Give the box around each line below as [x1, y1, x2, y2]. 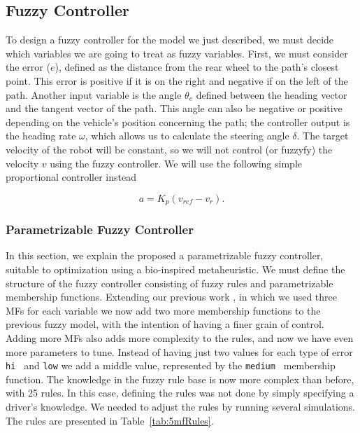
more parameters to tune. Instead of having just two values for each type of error [6, 344, 353, 359]
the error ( [6, 60, 50, 74]
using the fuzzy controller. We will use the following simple [50, 156, 302, 170]
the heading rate [6, 128, 76, 143]
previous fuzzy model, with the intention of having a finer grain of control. [6, 317, 324, 331]
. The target [296, 128, 349, 143]
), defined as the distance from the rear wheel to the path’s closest [55, 60, 339, 74]
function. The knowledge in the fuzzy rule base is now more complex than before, [6, 371, 354, 386]
